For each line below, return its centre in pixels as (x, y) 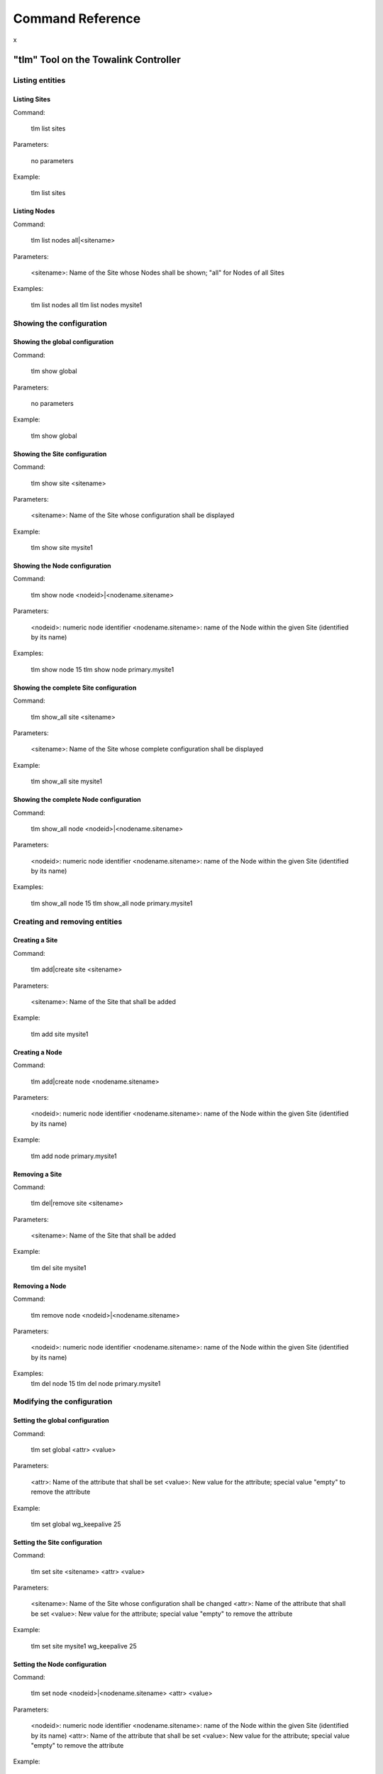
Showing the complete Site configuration (75, 688)
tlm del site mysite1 (59, 1267)
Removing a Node (40, 1286)
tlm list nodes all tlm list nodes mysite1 (87, 304)
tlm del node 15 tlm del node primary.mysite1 (96, 1383)
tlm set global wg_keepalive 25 (76, 1524)
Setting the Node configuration (60, 1664)
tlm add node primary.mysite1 (74, 1156)
